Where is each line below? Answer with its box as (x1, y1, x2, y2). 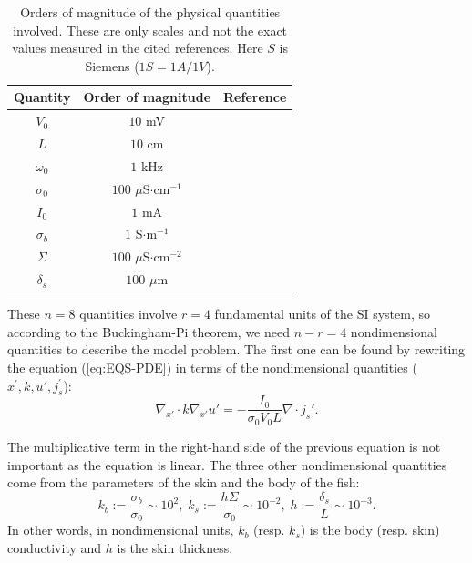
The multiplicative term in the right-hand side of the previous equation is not (7, 436, 441, 456)
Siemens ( (85, 56, 139, 75)
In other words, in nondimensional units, (7, 520, 234, 539)
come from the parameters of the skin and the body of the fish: (7, 473, 360, 492)
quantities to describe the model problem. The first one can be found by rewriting (7, 340, 466, 359)
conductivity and (7, 537, 102, 557)
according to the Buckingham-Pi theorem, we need (7, 322, 291, 341)
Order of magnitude (83, 87, 211, 107)
